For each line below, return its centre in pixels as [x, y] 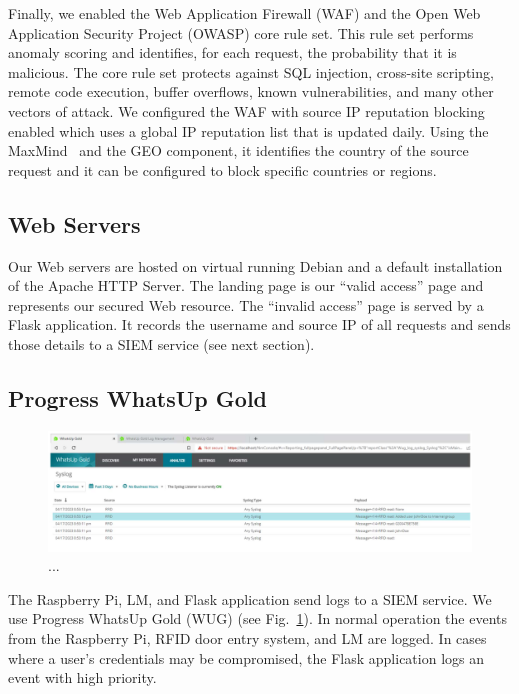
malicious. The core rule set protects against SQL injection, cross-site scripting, [251, 71]
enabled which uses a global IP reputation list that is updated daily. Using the [248, 130]
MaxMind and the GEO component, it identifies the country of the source [238, 150]
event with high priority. [82, 677]
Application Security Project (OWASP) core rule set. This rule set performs [241, 32]
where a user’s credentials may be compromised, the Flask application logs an [246, 657]
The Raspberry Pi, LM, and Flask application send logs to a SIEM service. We [250, 598]
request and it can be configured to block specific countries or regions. [222, 169]
